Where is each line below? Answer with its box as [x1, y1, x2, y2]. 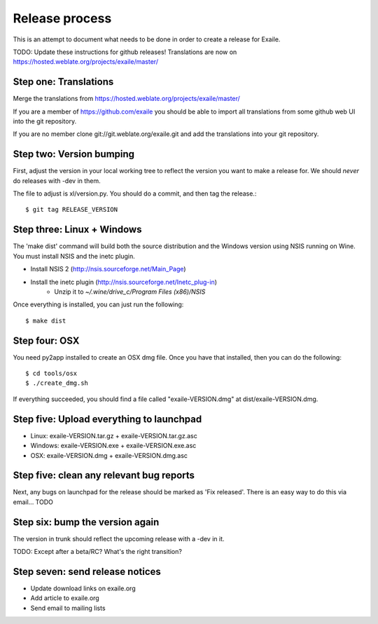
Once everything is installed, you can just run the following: [13, 300, 184, 308]
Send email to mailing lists [30, 604, 106, 612]
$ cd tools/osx [25, 369, 78, 378]
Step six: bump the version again [13, 516, 160, 528]
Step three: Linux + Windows [13, 224, 142, 236]
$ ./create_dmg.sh [25, 379, 89, 387]
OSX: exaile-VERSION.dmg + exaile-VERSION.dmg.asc [30, 451, 188, 459]
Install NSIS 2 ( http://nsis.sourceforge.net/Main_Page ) [30, 265, 186, 273]
